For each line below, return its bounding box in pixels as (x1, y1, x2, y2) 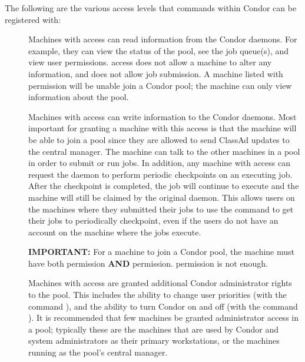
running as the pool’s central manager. (28, 346, 168, 358)
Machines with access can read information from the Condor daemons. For (28, 33, 297, 45)
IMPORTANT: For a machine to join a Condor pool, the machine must (28, 245, 294, 258)
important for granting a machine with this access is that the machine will (28, 122, 297, 134)
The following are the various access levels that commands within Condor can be (5, 2, 297, 14)
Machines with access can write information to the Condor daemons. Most (28, 110, 297, 122)
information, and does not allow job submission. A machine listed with (28, 67, 283, 79)
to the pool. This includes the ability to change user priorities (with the (28, 288, 287, 301)
